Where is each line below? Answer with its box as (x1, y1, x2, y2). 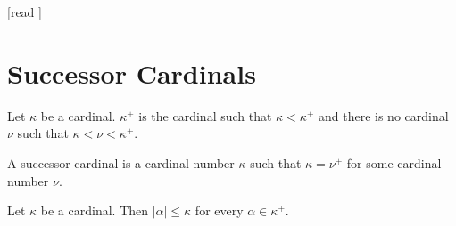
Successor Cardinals (7, 54, 256, 91)
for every (195, 201, 244, 220)
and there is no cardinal (318, 106, 449, 125)
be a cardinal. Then (40, 201, 149, 220)
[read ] (7, 3, 42, 20)
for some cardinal (346, 153, 442, 172)
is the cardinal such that (138, 106, 272, 125)
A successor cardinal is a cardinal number (7, 153, 235, 172)
